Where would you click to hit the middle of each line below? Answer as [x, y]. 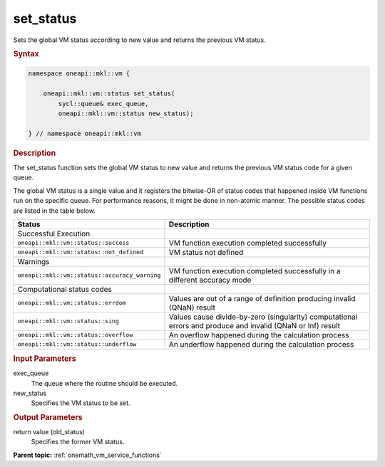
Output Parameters [48, 417]
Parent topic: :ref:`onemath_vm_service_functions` [87, 455]
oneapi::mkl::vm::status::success [73, 243]
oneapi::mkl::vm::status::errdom [72, 303]
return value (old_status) [49, 432]
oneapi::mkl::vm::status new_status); [126, 113]
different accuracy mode [210, 280]
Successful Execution [54, 233]
